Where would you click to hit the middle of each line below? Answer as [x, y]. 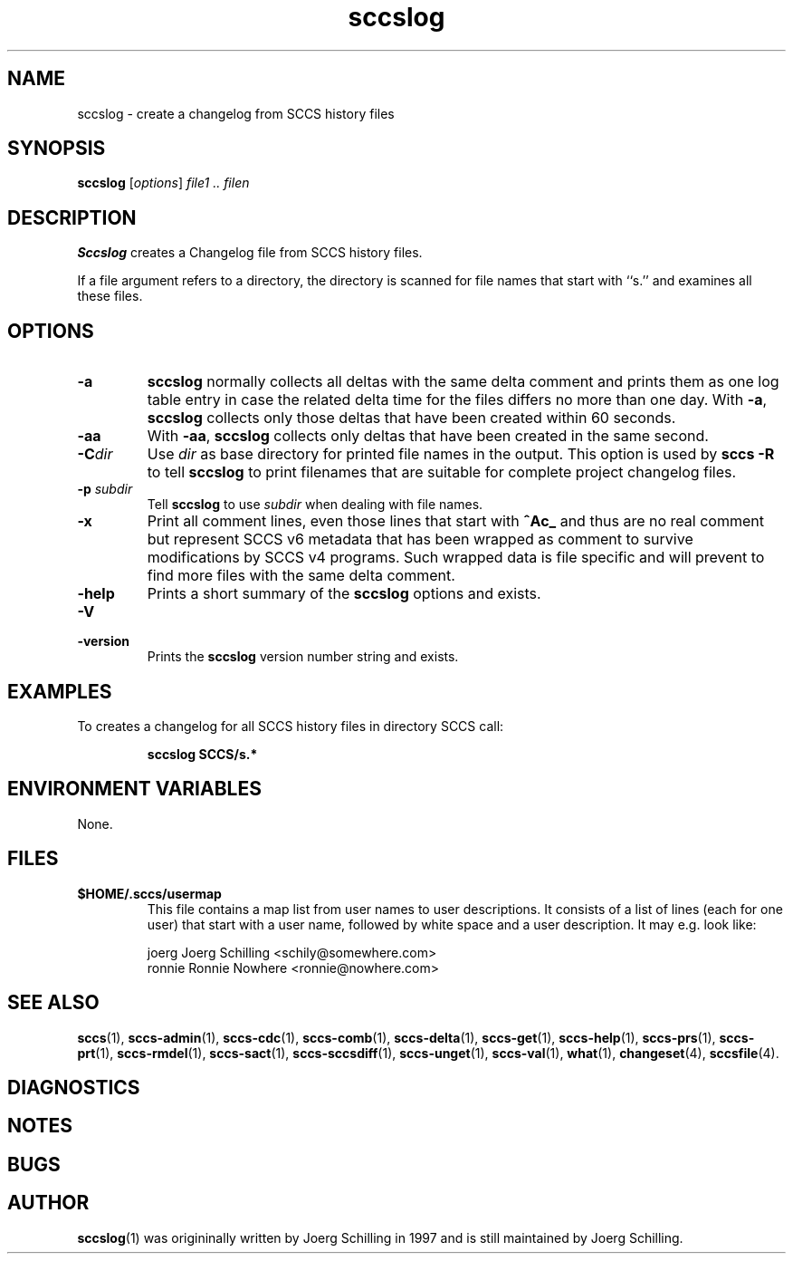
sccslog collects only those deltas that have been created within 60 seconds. [411, 418]
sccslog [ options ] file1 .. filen [163, 183]
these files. [110, 296]
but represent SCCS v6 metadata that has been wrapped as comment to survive [420, 539]
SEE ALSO [53, 1003]
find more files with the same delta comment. [301, 576]
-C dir [95, 454]
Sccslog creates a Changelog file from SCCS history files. [250, 253]
